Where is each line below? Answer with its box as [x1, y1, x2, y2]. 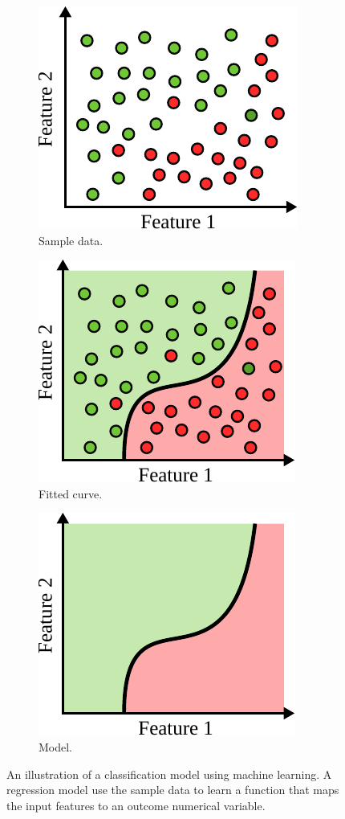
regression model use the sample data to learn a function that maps [6, 781, 339, 798]
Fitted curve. [39, 485, 103, 502]
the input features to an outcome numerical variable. [6, 796, 266, 813]
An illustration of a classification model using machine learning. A [6, 765, 332, 782]
